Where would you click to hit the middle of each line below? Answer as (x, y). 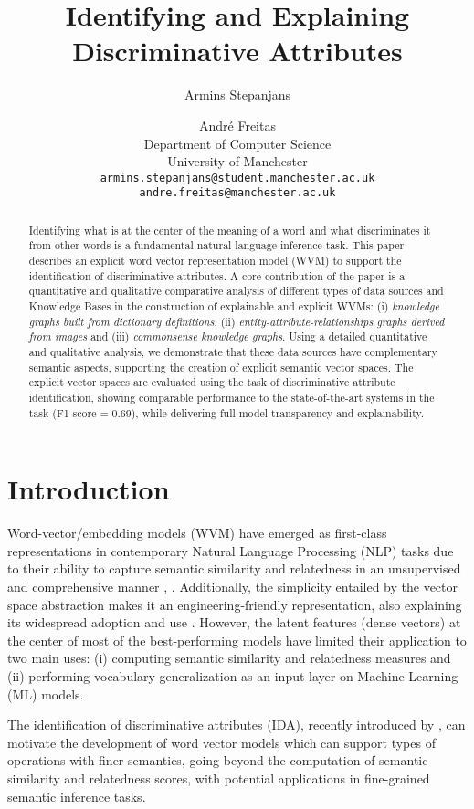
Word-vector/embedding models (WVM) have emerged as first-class (197, 533)
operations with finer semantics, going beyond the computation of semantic (218, 760)
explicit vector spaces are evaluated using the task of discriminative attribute (212, 382)
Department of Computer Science (237, 143)
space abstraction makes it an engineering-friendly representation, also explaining (235, 604)
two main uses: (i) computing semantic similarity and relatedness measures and (229, 658)
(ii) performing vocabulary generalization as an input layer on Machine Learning (233, 676)
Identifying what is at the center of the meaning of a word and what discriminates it (230, 230)
